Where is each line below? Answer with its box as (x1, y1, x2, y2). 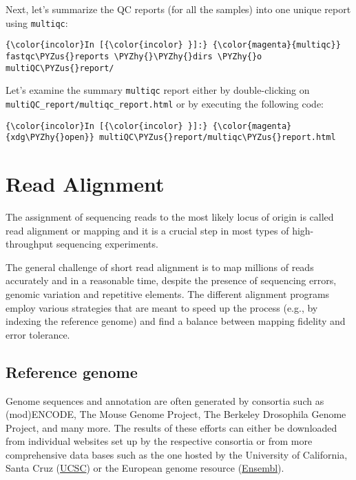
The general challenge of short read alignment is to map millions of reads (6, 259, 314, 274)
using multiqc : (6, 15, 68, 30)
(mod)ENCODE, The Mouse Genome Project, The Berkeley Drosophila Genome (6, 407, 346, 421)
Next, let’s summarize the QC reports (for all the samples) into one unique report (6, 2, 351, 16)
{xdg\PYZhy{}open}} (6, 132, 94, 143)
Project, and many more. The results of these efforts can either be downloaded (6, 420, 337, 434)
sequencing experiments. (56, 237, 158, 251)
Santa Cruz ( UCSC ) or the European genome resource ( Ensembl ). (6, 461, 284, 475)
